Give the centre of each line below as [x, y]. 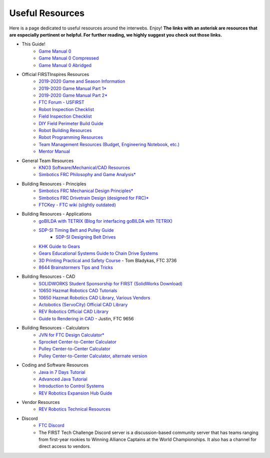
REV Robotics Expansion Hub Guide [75, 393]
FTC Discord [51, 425]
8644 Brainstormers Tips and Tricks [76, 267]
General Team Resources [48, 161]
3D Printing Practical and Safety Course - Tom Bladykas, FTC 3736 [108, 260]
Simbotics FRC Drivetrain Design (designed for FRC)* [94, 198]
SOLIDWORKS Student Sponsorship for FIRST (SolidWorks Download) [110, 283]
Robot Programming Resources [71, 137]
